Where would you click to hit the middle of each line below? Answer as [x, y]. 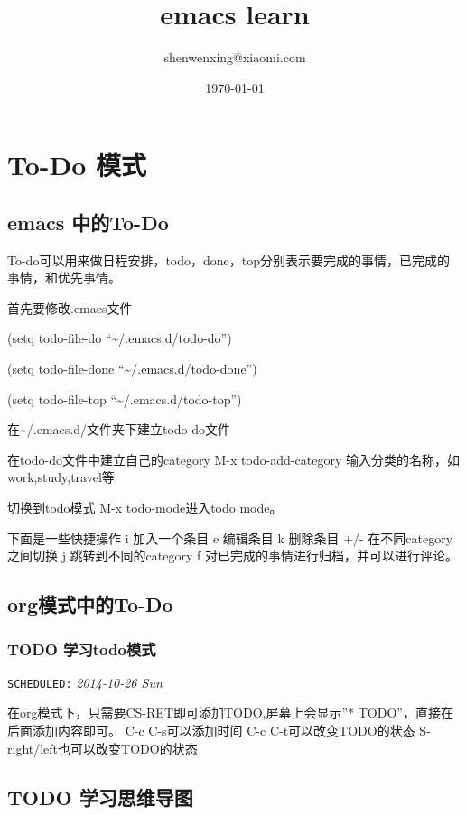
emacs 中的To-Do [88, 222]
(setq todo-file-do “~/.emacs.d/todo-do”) [120, 338]
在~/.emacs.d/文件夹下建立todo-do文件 [119, 429]
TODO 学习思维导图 [100, 796]
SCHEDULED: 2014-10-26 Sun [85, 682]
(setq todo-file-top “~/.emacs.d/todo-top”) [125, 398]
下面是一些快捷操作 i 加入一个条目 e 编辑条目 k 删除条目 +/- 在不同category [230, 537]
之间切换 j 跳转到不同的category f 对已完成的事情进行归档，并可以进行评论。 [233, 556]
